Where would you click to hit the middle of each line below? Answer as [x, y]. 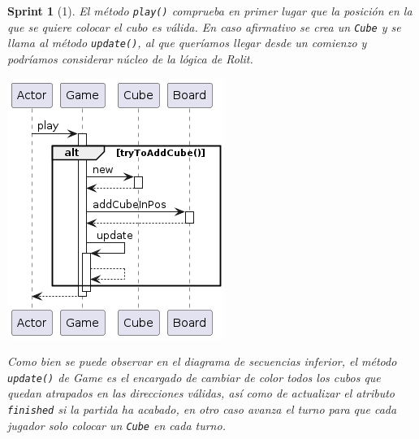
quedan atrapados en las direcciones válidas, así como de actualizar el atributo [201, 393]
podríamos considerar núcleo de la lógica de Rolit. [130, 58]
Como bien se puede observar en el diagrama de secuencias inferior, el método [202, 361]
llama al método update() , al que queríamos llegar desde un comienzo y [187, 43]
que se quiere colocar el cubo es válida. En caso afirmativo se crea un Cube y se [204, 26]
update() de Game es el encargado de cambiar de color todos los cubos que [194, 377]
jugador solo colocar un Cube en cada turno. [117, 425]
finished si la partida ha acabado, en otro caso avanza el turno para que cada [202, 409]
